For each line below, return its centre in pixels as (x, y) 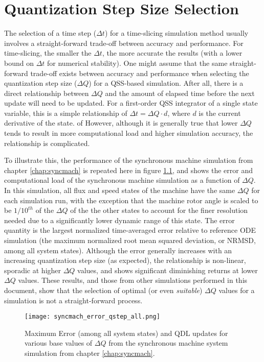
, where (179, 113)
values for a (237, 290)
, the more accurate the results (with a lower (172, 53)
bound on (19, 63)
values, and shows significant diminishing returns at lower (168, 270)
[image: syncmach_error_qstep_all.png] (92, 317)
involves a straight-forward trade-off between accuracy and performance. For (124, 43)
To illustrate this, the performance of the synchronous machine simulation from (129, 160)
